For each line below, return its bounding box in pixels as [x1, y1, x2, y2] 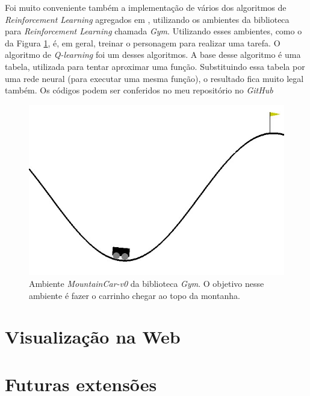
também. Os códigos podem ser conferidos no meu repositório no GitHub [5, 84, 273, 96]
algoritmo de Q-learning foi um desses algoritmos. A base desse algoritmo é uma [5, 48, 301, 61]
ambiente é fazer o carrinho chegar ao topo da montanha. [29, 289, 240, 301]
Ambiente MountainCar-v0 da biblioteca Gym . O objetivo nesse [29, 277, 264, 289]
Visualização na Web [5, 324, 181, 349]
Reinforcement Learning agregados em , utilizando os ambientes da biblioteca [5, 13, 290, 25]
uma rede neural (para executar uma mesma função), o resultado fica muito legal [5, 72, 304, 84]
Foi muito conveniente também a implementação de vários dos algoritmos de [5, 1, 287, 13]
